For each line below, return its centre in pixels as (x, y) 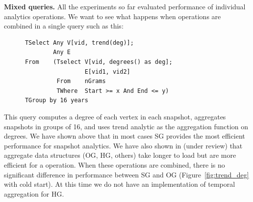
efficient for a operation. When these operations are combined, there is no (114, 164)
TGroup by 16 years (56, 101)
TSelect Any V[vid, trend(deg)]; (79, 43)
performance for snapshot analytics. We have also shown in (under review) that (123, 145)
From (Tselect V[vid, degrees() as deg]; (99, 62)
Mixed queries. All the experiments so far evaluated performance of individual (125, 6)
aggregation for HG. (34, 193)
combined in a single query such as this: (64, 26)
